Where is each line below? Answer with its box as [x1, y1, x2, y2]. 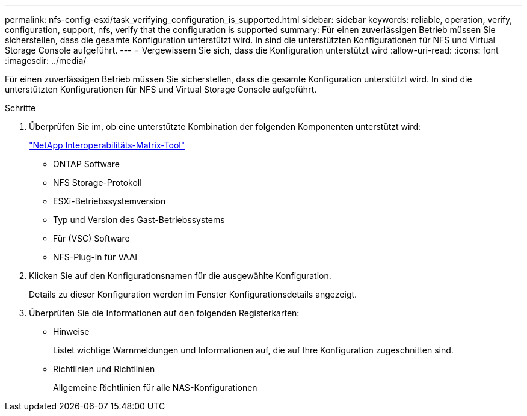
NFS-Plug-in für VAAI [53, 252, 138, 262]
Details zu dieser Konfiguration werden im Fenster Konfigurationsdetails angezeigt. [29, 289, 357, 299]
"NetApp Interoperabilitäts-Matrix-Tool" [29, 140, 185, 150]
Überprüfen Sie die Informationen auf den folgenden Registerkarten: [29, 308, 300, 318]
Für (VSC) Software [53, 233, 130, 243]
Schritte [5, 103, 36, 113]
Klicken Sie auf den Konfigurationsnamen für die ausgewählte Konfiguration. [29, 271, 331, 281]
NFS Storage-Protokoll [53, 177, 142, 188]
